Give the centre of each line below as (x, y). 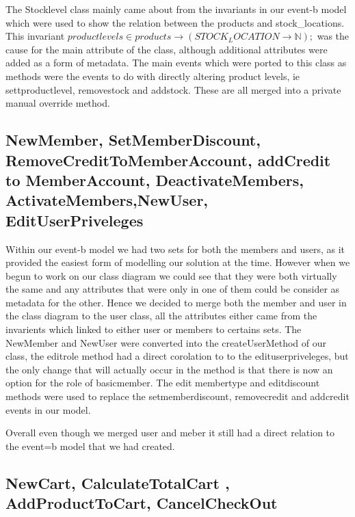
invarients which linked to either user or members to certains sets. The (154, 329)
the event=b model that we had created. (90, 446)
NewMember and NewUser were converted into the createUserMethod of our (166, 342)
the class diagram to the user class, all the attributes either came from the (161, 316)
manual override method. (58, 103)
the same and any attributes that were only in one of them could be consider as (173, 289)
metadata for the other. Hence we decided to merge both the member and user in (176, 302)
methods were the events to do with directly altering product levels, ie (153, 76)
